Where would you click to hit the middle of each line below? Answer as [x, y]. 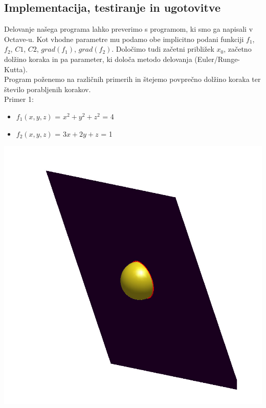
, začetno [238, 49]
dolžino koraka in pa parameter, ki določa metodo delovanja [98, 59]
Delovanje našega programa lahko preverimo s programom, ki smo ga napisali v [129, 29]
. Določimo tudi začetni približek [163, 49]
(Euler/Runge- [217, 59]
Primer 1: [19, 99]
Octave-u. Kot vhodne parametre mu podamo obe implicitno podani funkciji [124, 39]
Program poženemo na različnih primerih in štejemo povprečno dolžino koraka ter [132, 79]
